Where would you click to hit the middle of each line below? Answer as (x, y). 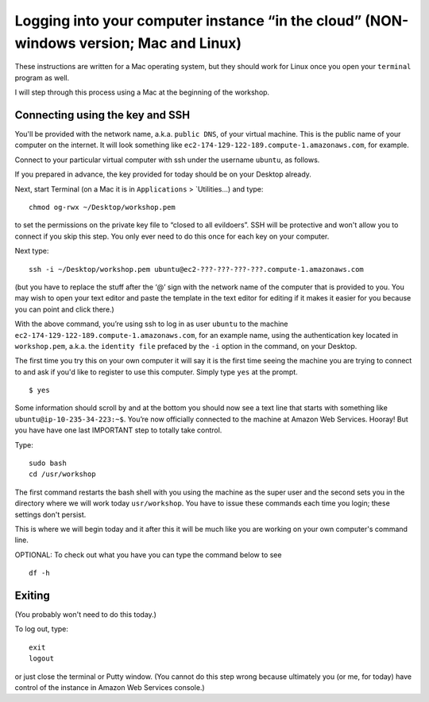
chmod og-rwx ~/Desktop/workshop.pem (102, 207)
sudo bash (48, 463)
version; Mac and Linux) (160, 43)
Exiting (33, 595)
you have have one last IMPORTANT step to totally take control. (118, 430)
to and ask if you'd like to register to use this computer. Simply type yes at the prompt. (156, 372)
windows (45, 43)
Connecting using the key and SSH (102, 115)
